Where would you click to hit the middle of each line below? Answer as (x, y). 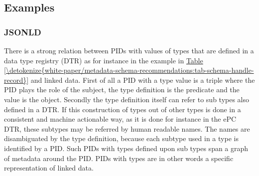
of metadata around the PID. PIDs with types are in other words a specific (119, 158)
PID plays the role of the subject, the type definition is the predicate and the (122, 89)
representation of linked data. (49, 168)
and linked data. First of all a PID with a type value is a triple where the (143, 80)
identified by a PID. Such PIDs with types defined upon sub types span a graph (126, 148)
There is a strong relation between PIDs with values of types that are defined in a (129, 50)
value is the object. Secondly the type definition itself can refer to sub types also (127, 99)
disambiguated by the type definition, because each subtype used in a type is (121, 138)
